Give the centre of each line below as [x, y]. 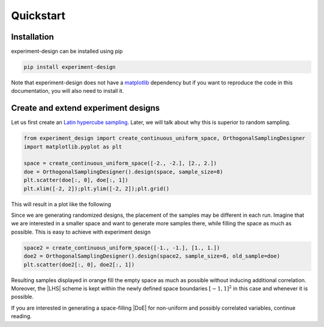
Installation [32, 37]
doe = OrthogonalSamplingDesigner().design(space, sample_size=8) [123, 172]
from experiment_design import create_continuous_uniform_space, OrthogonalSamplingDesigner [164, 138]
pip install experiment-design [70, 67]
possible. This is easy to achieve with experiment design [81, 232]
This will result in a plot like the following [61, 204]
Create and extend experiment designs [85, 108]
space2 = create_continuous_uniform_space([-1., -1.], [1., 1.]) [122, 248]
